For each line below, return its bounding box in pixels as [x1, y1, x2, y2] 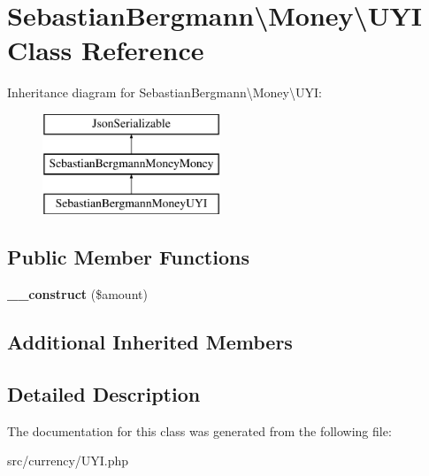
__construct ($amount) [7, 285, 148, 303]
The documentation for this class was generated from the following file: [7, 421, 392, 440]
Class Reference [7, 32, 204, 68]
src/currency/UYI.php [7, 451, 129, 470]
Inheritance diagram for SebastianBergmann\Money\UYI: [7, 83, 322, 102]
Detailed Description [7, 380, 201, 407]
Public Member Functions [7, 243, 249, 271]
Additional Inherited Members [7, 328, 293, 356]
